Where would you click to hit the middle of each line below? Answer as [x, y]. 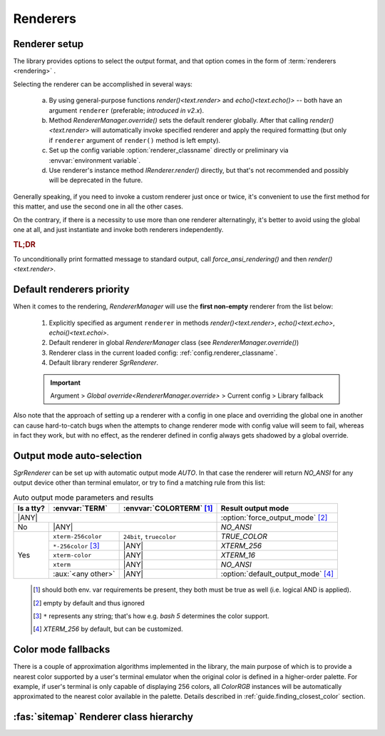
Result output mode [255, 508]
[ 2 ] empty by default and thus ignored [89, 603]
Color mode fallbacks [62, 650]
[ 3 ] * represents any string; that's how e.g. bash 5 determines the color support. [152, 616]
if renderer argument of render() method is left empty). [135, 140]
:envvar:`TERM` [81, 508]
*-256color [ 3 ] [76, 546]
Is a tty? [31, 508]
